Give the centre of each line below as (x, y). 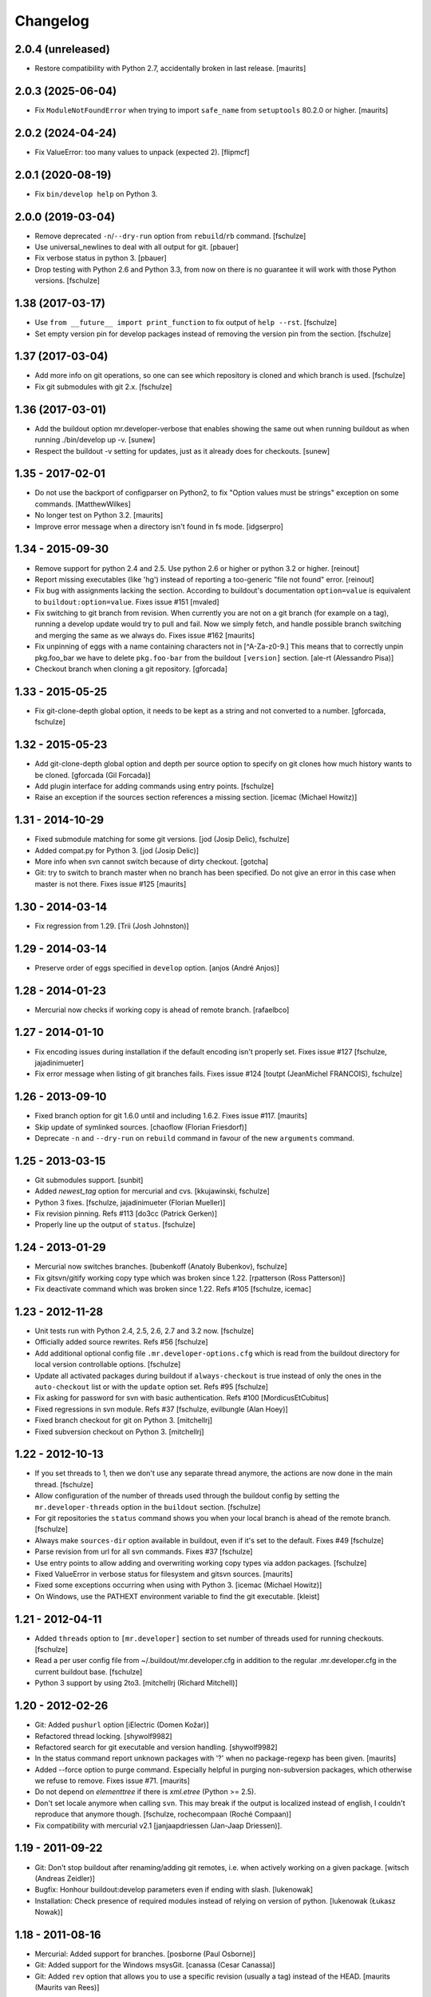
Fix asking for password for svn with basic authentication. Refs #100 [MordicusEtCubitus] (182, 1398)
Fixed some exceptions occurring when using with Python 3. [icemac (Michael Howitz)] (178, 1585)
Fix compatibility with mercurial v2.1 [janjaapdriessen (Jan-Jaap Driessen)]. (158, 1825)
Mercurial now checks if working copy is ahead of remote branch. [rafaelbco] (162, 1010)
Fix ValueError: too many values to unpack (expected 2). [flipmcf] (142, 152)
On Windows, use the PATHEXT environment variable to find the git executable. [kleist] (177, 1596)
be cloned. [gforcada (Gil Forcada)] (93, 775)
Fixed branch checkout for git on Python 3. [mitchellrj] (124, 1420)
